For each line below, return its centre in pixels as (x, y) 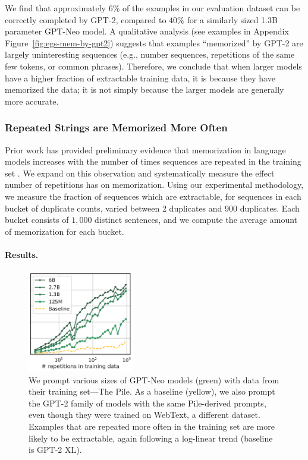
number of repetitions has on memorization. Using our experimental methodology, (154, 185)
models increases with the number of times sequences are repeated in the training (153, 161)
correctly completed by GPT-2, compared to (86, 19)
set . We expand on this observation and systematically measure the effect (140, 173)
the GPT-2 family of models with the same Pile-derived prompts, (147, 403)
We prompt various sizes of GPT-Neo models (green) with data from (154, 379)
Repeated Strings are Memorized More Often (116, 127)
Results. (22, 254)
